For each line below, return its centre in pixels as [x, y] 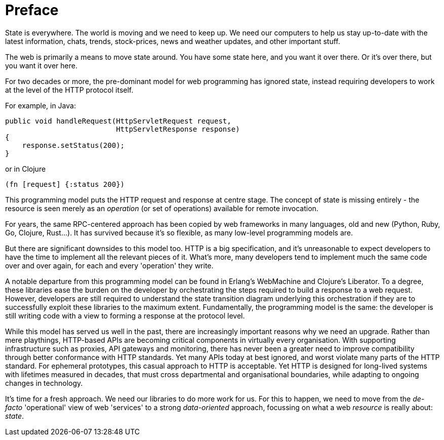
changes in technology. [44, 383]
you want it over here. [41, 65]
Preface [32, 10]
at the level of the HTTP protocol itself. [69, 90]
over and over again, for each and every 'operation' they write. [109, 265]
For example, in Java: [41, 105]
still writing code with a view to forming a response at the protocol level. [125, 315]
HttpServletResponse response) [178, 129]
